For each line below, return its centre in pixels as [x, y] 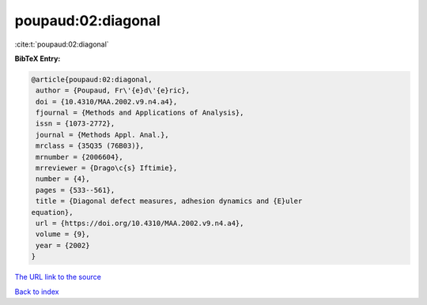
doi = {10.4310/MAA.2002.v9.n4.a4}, [107, 102]
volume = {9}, [63, 234]
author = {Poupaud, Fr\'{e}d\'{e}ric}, [113, 90]
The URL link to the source [58, 277]
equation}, [52, 212]
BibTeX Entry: [38, 58]
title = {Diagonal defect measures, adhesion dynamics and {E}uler [169, 201]
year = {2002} [63, 245]
